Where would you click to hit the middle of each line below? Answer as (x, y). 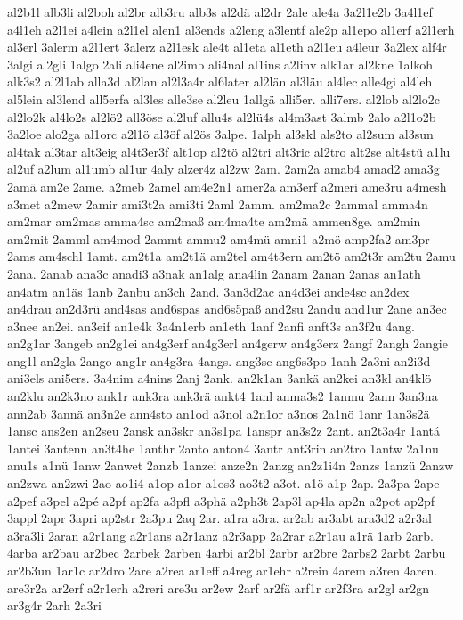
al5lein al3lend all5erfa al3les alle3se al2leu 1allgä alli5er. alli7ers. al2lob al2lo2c (224, 98)
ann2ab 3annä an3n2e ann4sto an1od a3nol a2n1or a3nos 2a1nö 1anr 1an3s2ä (219, 413)
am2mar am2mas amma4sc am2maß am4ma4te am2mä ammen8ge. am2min (214, 221)
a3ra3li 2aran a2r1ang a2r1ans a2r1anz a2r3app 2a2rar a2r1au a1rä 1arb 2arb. (220, 535)
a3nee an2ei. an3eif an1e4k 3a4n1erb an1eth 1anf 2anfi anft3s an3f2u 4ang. (211, 326)
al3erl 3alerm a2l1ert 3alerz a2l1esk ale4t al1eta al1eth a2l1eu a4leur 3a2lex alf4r (227, 47)
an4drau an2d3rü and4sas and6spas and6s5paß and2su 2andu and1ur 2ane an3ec (227, 309)
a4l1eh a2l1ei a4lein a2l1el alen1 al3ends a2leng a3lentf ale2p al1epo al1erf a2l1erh (231, 29)
